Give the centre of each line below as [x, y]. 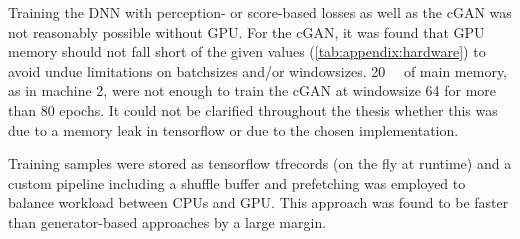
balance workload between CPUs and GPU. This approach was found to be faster [258, 202]
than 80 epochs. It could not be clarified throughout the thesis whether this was [253, 109]
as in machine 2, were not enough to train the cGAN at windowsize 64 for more [252, 90]
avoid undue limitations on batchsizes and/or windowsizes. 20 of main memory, [258, 70]
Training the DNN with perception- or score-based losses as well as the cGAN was [260, 12]
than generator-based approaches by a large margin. [167, 221]
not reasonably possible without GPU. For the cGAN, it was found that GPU [246, 31]
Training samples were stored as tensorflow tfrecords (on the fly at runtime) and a [260, 163]
